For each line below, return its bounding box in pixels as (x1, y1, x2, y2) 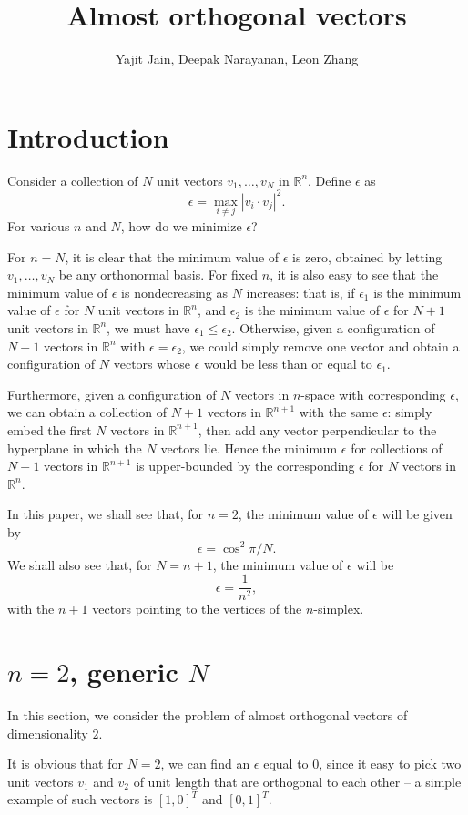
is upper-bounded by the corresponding (136, 456, 355, 475)
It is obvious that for (7, 754, 123, 773)
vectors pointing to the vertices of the (92, 599, 302, 618)
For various (7, 216, 70, 235)
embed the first (7, 420, 92, 439)
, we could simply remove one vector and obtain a (181, 336, 460, 355)
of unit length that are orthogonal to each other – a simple (133, 771, 462, 790)
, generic (69, 652, 178, 689)
